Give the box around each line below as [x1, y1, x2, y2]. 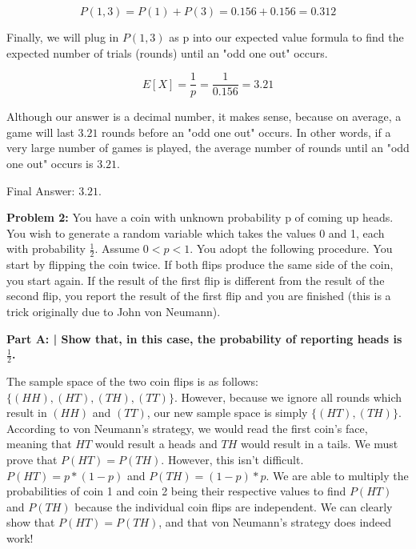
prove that [6, 451, 58, 467]
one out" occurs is [6, 155, 94, 172]
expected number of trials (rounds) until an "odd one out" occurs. [6, 44, 328, 61]
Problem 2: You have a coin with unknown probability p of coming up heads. [6, 209, 394, 226]
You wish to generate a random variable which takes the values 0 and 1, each [6, 224, 385, 241]
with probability [6, 240, 86, 257]
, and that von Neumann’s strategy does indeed [158, 514, 392, 531]
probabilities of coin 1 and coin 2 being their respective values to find [6, 483, 346, 499]
